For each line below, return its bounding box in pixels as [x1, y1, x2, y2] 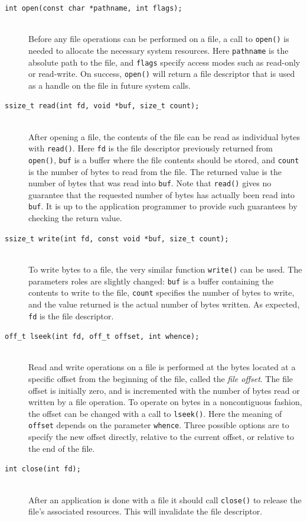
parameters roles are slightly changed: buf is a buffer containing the [28, 274, 274, 287]
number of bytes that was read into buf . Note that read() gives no [28, 177, 272, 189]
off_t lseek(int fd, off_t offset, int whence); [5, 332, 200, 341]
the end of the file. [28, 442, 95, 454]
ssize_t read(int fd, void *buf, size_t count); [5, 102, 200, 111]
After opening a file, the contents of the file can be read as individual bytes [28, 130, 300, 143]
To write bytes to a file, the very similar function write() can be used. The [28, 263, 302, 275]
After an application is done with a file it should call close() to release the [28, 493, 302, 506]
